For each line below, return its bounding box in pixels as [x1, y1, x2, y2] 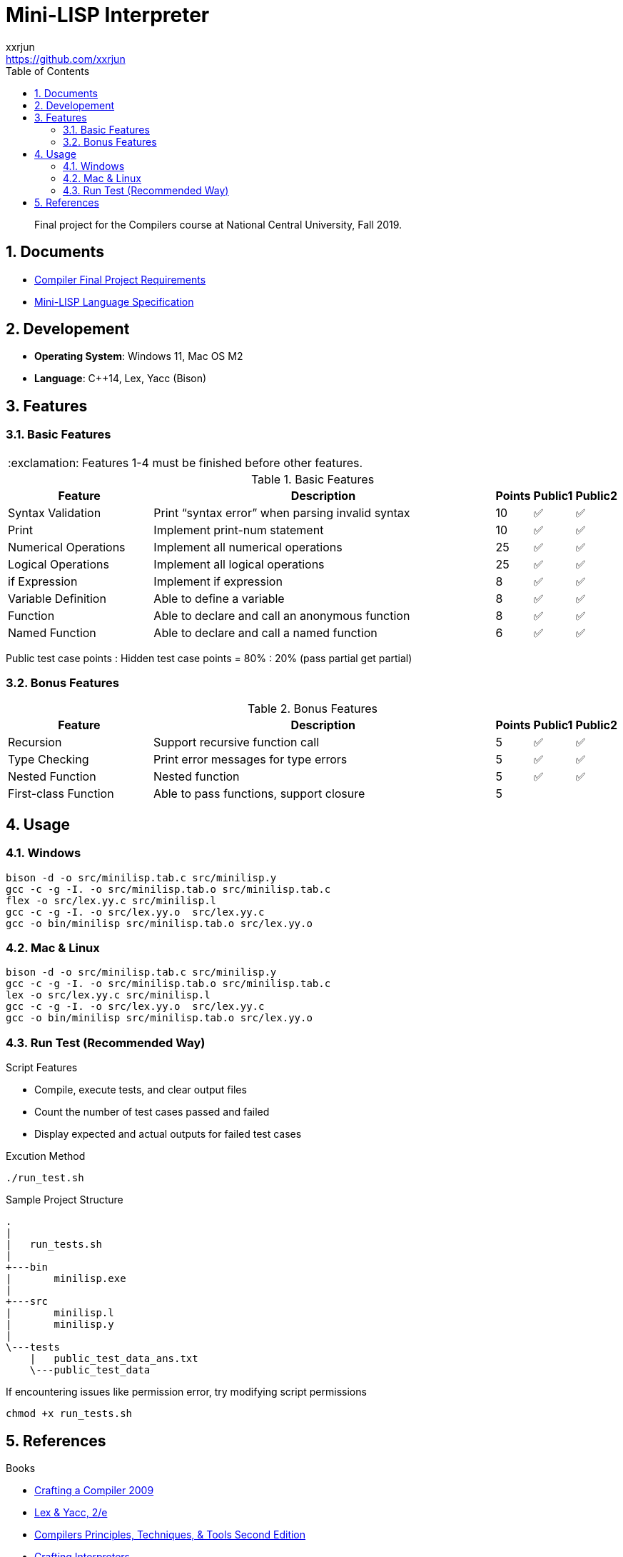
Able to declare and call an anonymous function [153, 608, 410, 623]
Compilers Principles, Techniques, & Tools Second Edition [34, 1528, 306, 1541]
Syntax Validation [8, 505, 101, 520]
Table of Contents [6, 64, 90, 77]
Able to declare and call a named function [153, 625, 378, 640]
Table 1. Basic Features [250, 471, 375, 486]
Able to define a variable [153, 591, 285, 606]
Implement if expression [153, 574, 283, 589]
